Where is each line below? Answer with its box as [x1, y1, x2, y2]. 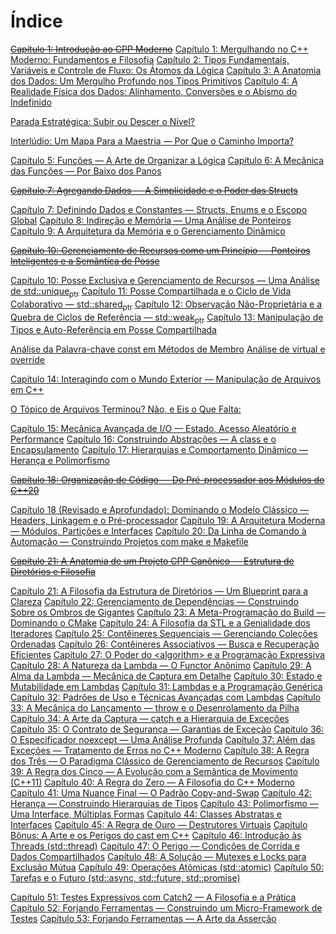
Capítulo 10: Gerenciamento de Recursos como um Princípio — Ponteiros [10, 244, 311, 256]
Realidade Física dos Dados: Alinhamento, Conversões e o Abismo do [10, 85, 298, 97]
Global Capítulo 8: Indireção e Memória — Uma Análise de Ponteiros [10, 214, 292, 226]
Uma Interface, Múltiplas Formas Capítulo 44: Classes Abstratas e [10, 808, 283, 820]
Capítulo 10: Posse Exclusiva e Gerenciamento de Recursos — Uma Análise [10, 274, 320, 286]
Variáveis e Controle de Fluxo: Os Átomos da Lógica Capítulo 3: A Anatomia [10, 64, 322, 76]
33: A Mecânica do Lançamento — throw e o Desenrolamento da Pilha [10, 702, 300, 714]
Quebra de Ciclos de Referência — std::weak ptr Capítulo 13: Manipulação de [10, 311, 324, 325]
